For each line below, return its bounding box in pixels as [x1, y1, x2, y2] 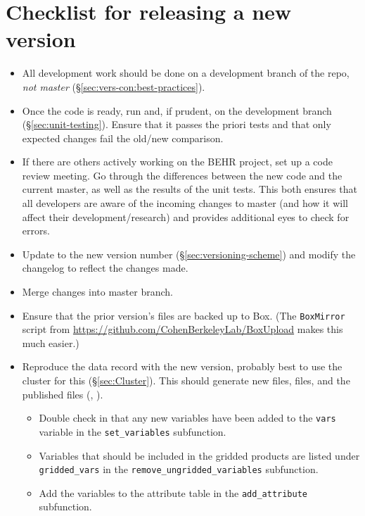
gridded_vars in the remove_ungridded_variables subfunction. [39, 462, 319, 477]
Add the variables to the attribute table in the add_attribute [39, 485, 308, 500]
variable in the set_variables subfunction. [39, 424, 226, 439]
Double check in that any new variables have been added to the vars [39, 410, 336, 425]
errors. [22, 223, 50, 238]
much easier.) [22, 335, 79, 350]
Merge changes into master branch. [22, 284, 173, 299]
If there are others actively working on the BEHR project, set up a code [22, 154, 333, 169]
